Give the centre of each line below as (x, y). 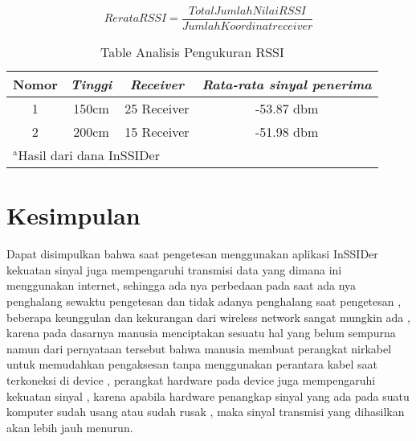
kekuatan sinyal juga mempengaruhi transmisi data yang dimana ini (174, 269)
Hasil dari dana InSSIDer (89, 155)
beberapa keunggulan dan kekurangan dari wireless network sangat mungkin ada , (208, 317)
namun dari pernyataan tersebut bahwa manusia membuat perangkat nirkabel (199, 348)
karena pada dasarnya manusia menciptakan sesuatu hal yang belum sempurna (201, 333)
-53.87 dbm (287, 109)
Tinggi (91, 84)
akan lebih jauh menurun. (70, 427)
